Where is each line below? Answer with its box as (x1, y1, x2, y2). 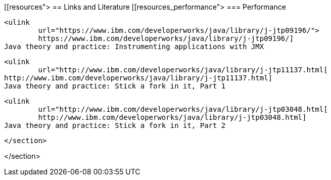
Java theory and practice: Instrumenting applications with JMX (4, 42, 264, 51)
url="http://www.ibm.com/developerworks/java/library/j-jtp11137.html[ (38, 66, 328, 74)
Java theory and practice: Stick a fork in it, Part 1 (4, 82, 226, 90)
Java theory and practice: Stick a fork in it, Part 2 (4, 121, 226, 129)
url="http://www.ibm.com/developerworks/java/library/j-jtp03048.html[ (38, 105, 328, 113)
